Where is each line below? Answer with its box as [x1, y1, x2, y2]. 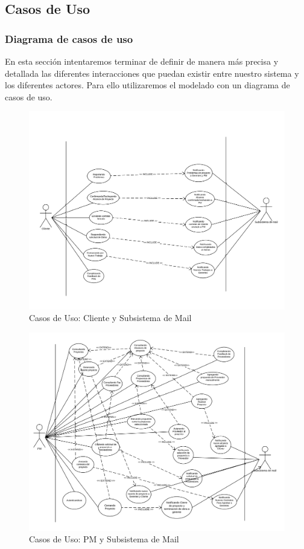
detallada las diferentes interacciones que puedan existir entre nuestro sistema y [5, 67, 299, 79]
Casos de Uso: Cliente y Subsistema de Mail [29, 311, 192, 324]
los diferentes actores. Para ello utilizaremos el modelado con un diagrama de [5, 79, 290, 91]
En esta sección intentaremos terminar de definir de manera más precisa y [5, 55, 279, 67]
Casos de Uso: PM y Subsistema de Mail [29, 533, 179, 545]
